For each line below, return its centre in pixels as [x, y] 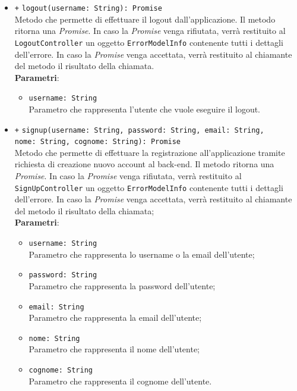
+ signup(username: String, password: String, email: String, [139, 130]
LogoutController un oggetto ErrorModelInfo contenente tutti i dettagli [149, 42]
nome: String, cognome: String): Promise [97, 142]
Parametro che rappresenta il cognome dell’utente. [120, 381]
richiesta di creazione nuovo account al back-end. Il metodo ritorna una [144, 164]
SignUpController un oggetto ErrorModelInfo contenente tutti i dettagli [149, 187]
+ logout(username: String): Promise [88, 8]
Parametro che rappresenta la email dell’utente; [115, 318]
